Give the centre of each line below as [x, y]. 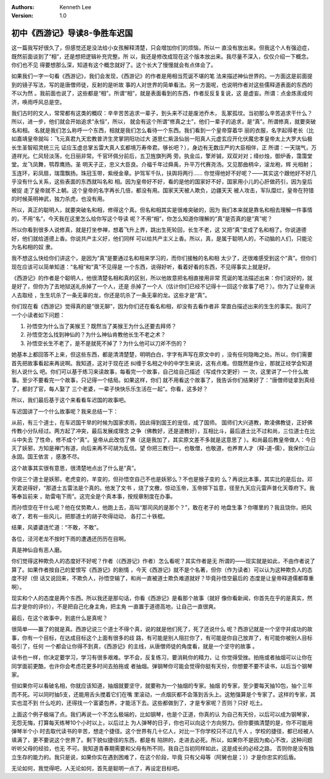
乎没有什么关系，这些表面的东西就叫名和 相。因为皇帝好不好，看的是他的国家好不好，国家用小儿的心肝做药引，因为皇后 [162, 182]
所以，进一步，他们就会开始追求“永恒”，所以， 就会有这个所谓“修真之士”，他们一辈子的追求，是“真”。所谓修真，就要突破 [163, 122]
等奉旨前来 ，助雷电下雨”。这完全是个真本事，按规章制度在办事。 [94, 496]
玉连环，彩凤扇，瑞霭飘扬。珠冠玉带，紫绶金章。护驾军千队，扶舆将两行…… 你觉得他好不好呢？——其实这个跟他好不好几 [164, 173]
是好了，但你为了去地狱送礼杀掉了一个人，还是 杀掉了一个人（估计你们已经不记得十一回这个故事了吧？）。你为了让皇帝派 [163, 286]
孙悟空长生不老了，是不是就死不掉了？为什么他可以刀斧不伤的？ [107, 343]
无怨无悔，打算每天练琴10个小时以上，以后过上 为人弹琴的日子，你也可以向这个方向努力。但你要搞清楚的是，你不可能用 [162, 723]
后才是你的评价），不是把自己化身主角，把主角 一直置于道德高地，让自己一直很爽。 [115, 606]
